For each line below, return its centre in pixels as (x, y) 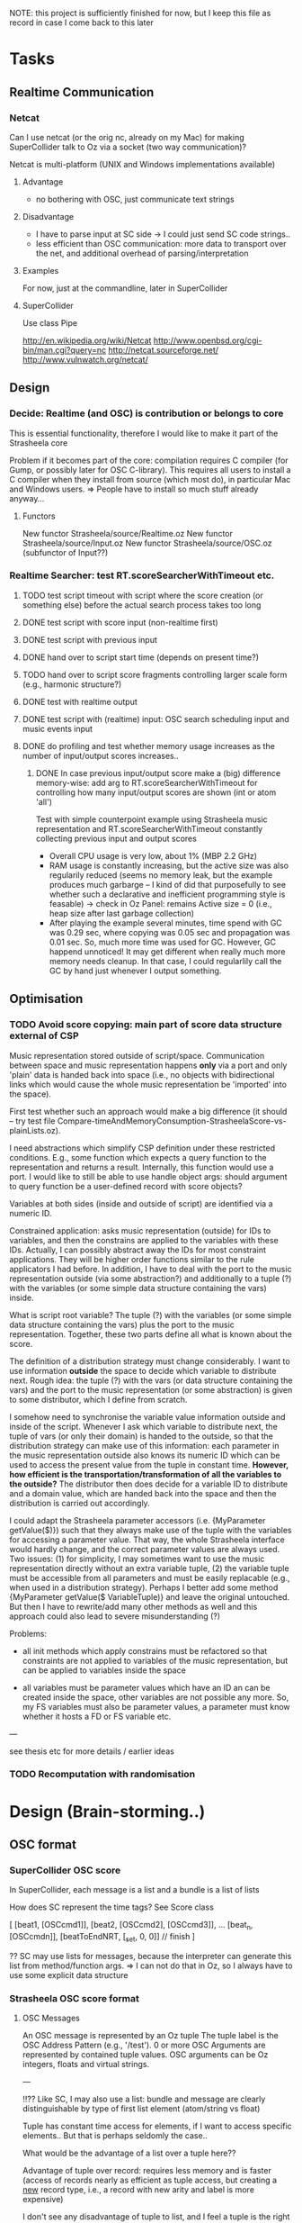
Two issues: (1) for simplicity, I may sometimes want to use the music (137, 1559)
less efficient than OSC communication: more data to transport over (161, 243)
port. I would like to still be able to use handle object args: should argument (148, 1176)
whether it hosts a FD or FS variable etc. (97, 1716)
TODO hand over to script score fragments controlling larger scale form (155, 674)
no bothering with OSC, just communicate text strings (135, 199)
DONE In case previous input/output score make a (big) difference (158, 773)
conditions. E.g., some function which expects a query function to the (138, 1157)
